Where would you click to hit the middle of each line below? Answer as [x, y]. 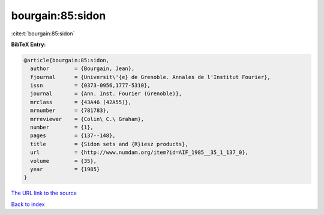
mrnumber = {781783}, [70, 110]
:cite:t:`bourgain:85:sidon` [43, 34]
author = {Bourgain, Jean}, [82, 69]
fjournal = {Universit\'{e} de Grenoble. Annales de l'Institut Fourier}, [151, 77]
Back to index [28, 204]
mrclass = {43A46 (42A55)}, [81, 102]
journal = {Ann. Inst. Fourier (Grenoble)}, [106, 94]
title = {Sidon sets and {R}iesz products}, [109, 144]
